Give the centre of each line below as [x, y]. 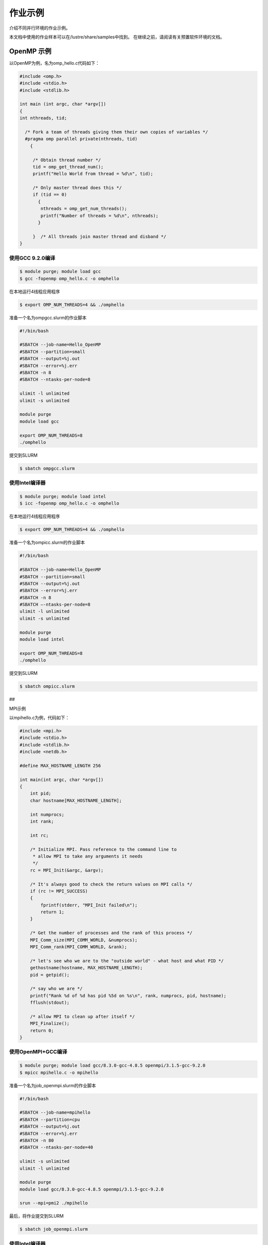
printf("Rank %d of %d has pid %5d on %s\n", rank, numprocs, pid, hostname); [128, 996]
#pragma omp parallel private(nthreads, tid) [81, 139]
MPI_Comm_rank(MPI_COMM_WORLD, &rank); [79, 947]
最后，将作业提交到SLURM [36, 1216]
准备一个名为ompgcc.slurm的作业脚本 [48, 317]
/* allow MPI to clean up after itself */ [82, 1016]
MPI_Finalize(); [50, 1024]
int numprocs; [47, 814]
